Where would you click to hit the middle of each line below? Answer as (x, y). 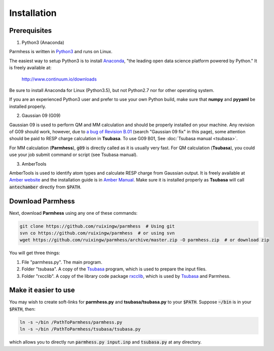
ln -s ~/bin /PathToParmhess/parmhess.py (71, 322)
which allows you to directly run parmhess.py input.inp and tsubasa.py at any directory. (105, 342)
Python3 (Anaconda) (43, 43)
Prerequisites (30, 31)
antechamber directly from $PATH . (45, 187)
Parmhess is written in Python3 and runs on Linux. (61, 52)
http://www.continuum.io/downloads (59, 79)
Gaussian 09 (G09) (41, 116)
